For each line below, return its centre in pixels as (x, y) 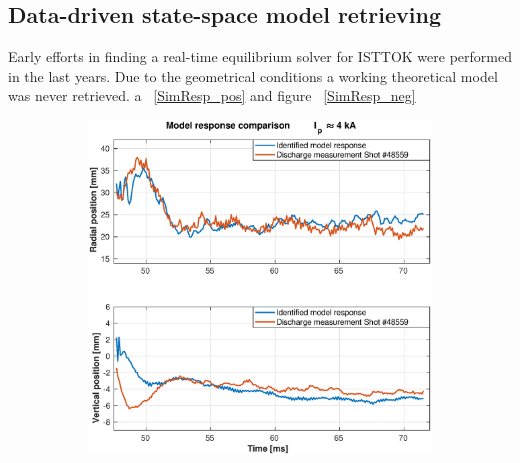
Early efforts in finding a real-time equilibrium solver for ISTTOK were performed (260, 56)
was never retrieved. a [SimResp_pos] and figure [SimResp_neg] (212, 95)
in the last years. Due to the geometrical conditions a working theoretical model (253, 75)
